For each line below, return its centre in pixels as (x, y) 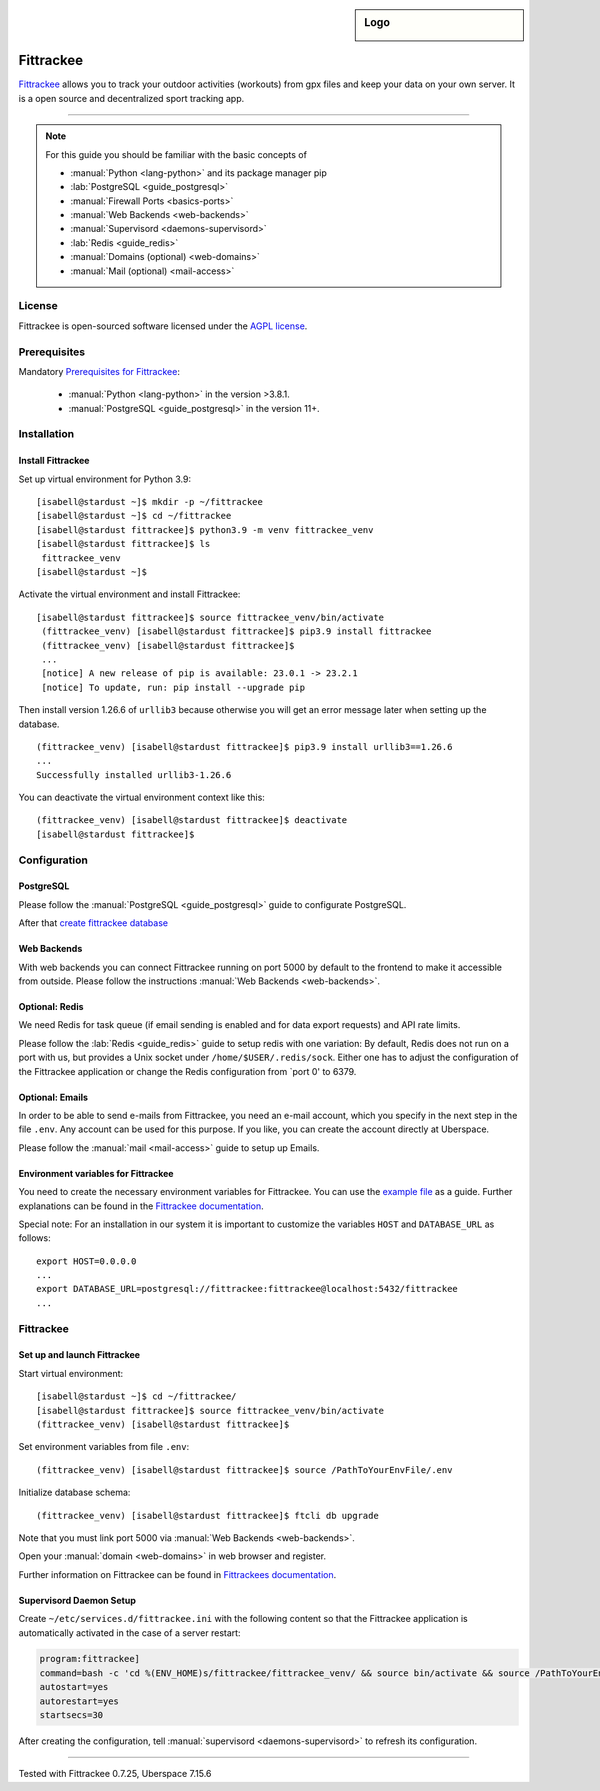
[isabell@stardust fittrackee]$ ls (123, 544)
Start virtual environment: (71, 1373)
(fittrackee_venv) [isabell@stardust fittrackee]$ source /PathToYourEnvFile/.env (244, 1469)
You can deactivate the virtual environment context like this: (141, 797)
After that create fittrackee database (93, 923)
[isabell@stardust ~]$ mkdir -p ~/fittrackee (150, 502)
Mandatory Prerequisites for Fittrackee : (99, 371)
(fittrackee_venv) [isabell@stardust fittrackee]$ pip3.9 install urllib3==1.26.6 (244, 746)
